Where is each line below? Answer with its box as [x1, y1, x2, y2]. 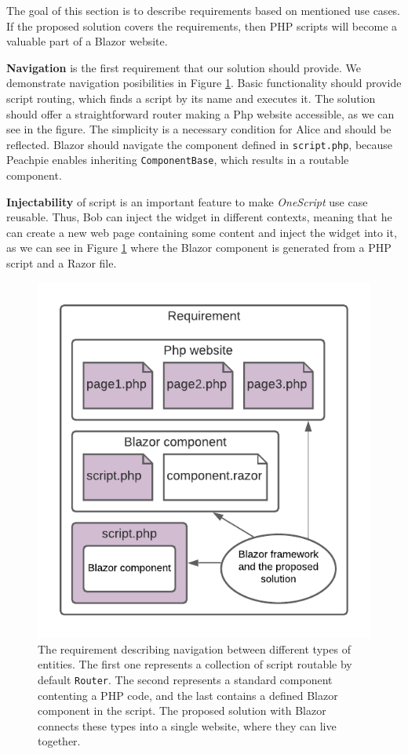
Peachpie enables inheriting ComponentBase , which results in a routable [6, 151, 349, 168]
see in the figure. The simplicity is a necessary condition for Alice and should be [6, 121, 392, 137]
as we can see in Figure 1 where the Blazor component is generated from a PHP [6, 239, 392, 256]
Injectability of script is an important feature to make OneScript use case [6, 193, 368, 209]
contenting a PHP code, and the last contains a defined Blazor [38, 687, 338, 703]
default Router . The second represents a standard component [38, 672, 333, 688]
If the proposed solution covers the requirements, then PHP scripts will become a [6, 17, 398, 34]
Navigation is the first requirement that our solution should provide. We [6, 59, 361, 75]
